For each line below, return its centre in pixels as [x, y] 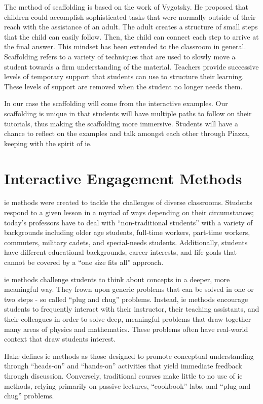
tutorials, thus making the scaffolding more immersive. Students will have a [121, 123]
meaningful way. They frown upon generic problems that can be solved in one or [129, 289]
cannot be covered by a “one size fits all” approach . [84, 262]
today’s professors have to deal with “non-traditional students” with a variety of [128, 222]
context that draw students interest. [60, 339]
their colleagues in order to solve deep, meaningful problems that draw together [128, 318]
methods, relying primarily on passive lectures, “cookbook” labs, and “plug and [127, 385]
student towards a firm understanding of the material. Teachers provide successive [131, 66]
